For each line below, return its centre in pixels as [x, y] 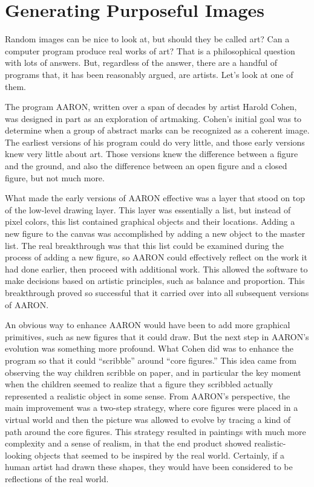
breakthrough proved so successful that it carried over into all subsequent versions [157, 292]
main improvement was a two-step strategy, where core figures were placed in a [152, 408]
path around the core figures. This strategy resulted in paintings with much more [155, 431]
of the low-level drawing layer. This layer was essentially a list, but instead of [148, 209]
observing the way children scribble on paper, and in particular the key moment [153, 372]
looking [18, 455]
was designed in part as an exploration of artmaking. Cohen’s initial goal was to [153, 118]
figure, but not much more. [55, 177]
